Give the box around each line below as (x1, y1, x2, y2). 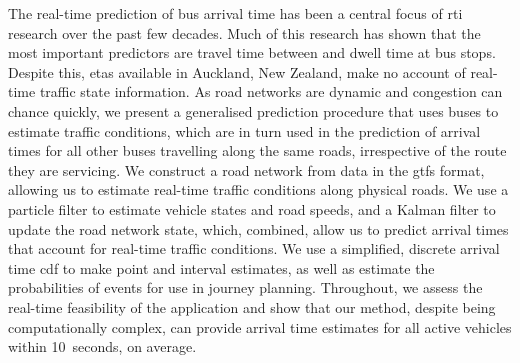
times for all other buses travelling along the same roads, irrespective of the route (8, 140, 507, 161)
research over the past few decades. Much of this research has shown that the (8, 22, 481, 43)
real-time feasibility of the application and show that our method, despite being (8, 296, 496, 317)
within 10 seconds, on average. (8, 336, 197, 357)
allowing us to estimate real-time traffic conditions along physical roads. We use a (8, 179, 509, 200)
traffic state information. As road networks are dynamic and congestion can (39, 81, 503, 102)
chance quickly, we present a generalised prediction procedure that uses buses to (8, 100, 499, 121)
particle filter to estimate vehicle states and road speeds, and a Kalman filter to (8, 198, 496, 219)
